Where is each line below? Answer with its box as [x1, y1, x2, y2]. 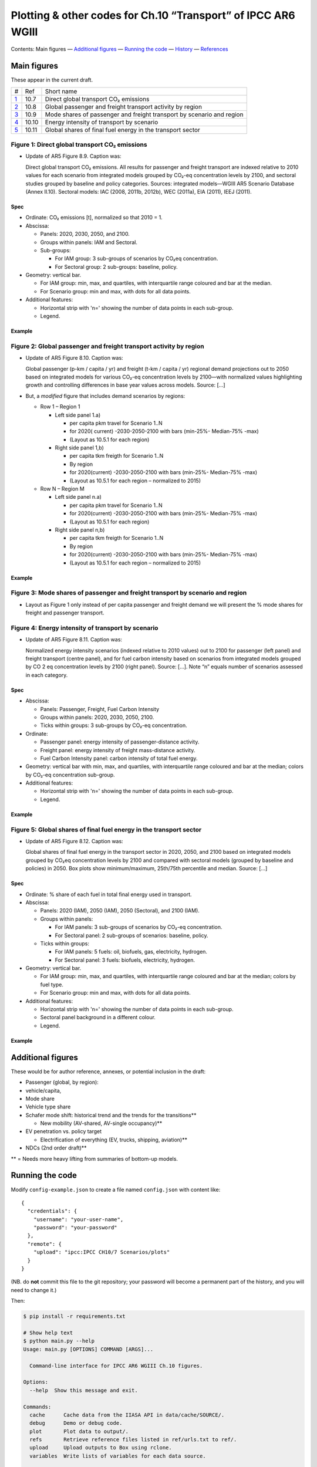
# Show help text [23, 1329, 73, 1336]
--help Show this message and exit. [29, 1387, 138, 1394]
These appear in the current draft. [11, 76, 93, 83]
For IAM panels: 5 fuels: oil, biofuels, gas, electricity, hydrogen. [55, 948, 208, 955]
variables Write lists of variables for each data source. [29, 1452, 206, 1459]
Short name [45, 87, 77, 95]
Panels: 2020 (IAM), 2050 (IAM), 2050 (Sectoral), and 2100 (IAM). [40, 907, 200, 914]
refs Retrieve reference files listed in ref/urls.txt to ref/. [29, 1436, 237, 1443]
